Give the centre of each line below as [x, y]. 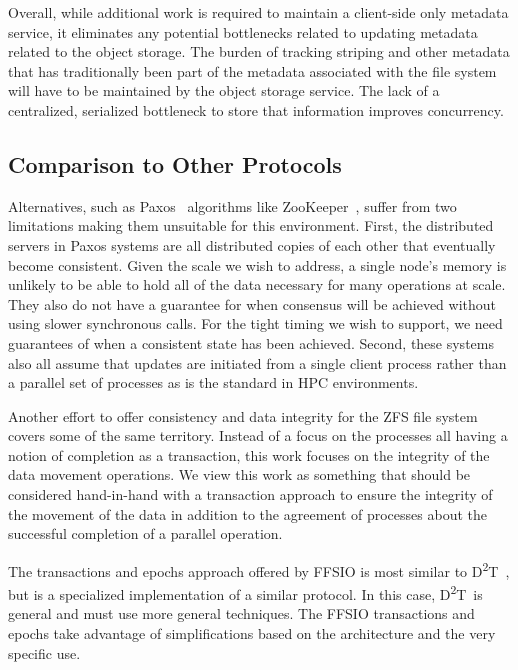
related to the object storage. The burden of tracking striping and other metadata [259, 51]
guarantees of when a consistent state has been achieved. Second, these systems [251, 342]
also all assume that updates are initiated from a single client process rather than [257, 362]
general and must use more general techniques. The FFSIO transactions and [241, 613]
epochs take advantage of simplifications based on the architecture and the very [252, 632]
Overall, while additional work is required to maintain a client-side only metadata [258, 12]
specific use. [44, 652]
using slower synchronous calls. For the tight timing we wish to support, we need [255, 323]
